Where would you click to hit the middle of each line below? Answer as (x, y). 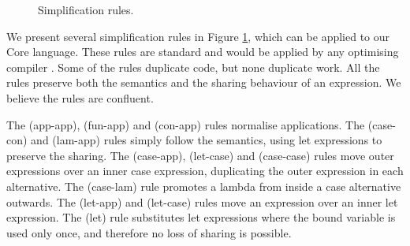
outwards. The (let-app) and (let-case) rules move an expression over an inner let (202, 201)
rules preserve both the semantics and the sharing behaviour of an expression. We (204, 82)
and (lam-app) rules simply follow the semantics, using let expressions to (207, 140)
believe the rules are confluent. (80, 97)
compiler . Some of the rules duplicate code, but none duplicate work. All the (193, 67)
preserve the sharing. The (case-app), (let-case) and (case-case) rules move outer (200, 155)
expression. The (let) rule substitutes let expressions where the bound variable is (201, 217)
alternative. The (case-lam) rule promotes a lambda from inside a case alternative (204, 186)
